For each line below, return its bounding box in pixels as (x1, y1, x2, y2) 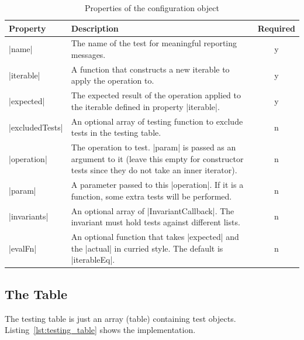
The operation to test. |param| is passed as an (71, 141, 236, 153)
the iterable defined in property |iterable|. (71, 100, 220, 112)
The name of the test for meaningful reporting (71, 37, 237, 49)
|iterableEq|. (71, 253, 115, 266)
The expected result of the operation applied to (71, 89, 241, 101)
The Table (5, 284, 68, 303)
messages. (71, 49, 106, 61)
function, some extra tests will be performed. (71, 190, 232, 202)
